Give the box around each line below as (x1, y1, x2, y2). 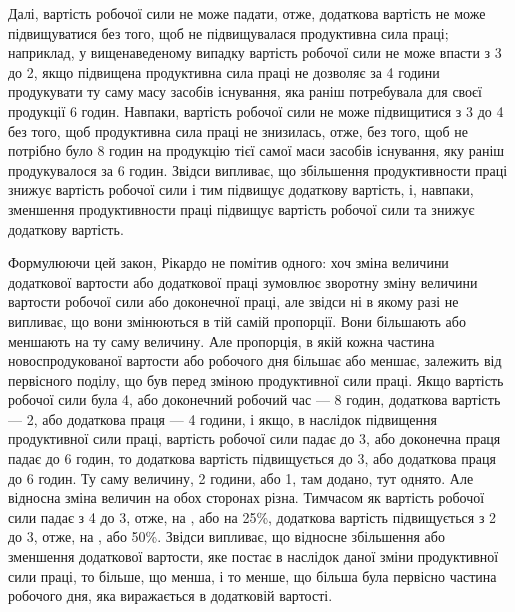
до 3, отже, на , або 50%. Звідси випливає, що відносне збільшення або (8, 526, 445, 547)
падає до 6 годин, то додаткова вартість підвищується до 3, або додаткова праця (8, 448, 496, 469)
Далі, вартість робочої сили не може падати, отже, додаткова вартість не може (8, 3, 486, 23)
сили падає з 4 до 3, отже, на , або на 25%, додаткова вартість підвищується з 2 (8, 506, 497, 527)
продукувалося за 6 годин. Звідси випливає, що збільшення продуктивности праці (8, 159, 508, 180)
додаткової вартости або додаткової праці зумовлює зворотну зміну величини (8, 271, 478, 292)
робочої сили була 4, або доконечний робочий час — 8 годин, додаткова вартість (8, 389, 501, 410)
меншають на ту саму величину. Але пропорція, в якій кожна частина (8, 330, 435, 351)
